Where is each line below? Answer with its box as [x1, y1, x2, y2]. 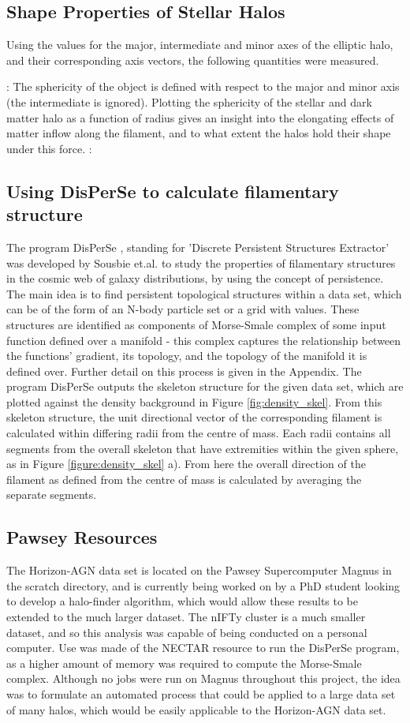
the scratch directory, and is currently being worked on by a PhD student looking [6, 577, 401, 594]
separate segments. [6, 486, 97, 503]
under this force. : [6, 140, 92, 156]
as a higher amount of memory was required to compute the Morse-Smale [6, 654, 362, 671]
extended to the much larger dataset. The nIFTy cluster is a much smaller [6, 609, 366, 625]
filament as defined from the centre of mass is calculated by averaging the [6, 470, 362, 487]
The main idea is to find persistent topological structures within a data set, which [6, 285, 402, 302]
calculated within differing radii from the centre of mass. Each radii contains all [6, 425, 391, 441]
